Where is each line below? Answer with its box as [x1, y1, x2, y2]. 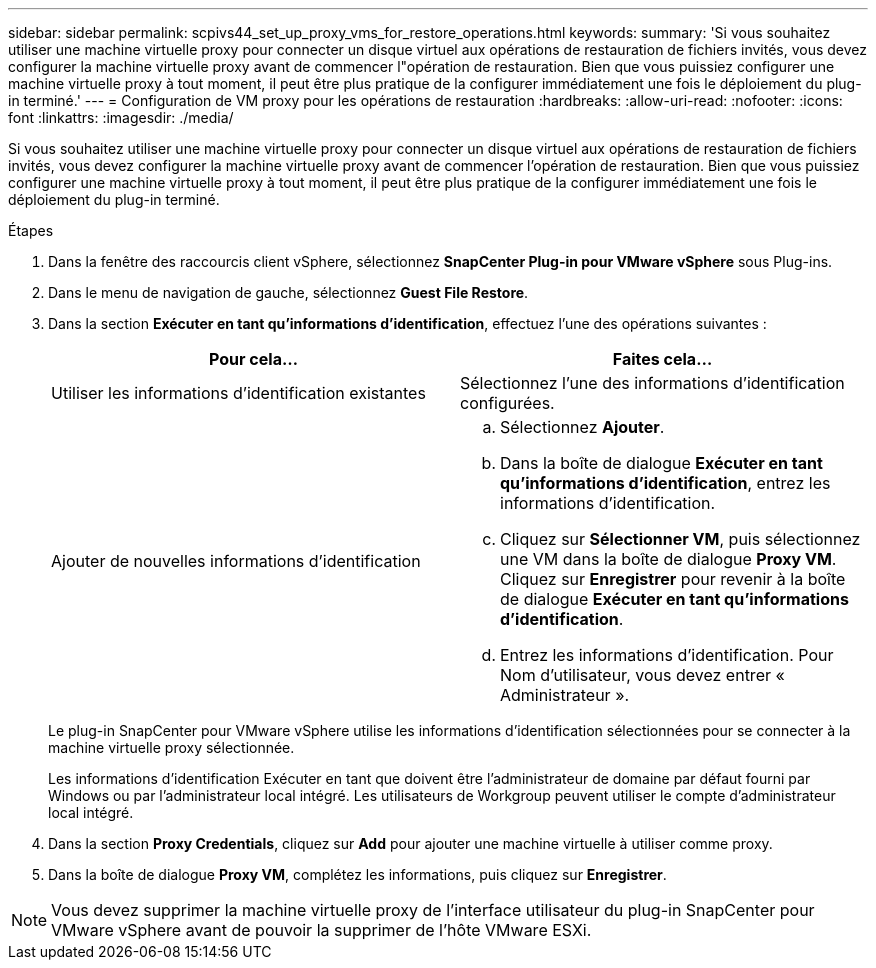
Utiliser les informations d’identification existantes [51, 383, 426, 403]
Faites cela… [612, 349, 713, 369]
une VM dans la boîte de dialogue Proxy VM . [500, 549, 837, 569]
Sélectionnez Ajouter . [500, 417, 665, 437]
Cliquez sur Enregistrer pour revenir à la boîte [500, 569, 846, 589]
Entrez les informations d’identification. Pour [500, 645, 834, 665]
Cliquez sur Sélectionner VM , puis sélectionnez [500, 529, 861, 549]
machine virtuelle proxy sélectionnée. [48, 739, 295, 756]
